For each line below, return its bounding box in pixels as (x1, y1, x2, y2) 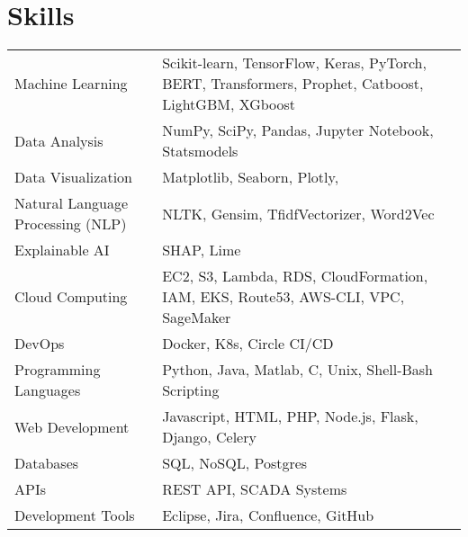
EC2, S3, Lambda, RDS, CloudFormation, (162, 265, 428, 287)
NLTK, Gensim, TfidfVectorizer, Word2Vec (162, 202, 435, 224)
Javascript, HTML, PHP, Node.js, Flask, (162, 406, 418, 427)
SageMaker (162, 307, 231, 328)
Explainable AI (14, 239, 110, 261)
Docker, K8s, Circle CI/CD (162, 333, 334, 354)
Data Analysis (14, 130, 103, 151)
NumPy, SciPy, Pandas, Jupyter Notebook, (162, 120, 434, 141)
